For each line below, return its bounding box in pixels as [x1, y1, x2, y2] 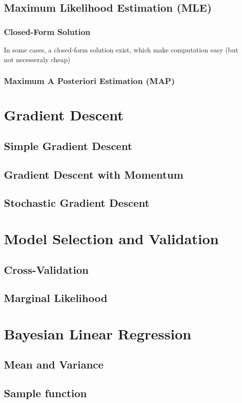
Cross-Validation [4, 262, 89, 277]
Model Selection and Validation [4, 228, 219, 248]
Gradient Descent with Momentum [4, 167, 183, 182]
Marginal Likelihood [4, 290, 108, 305]
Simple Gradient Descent [4, 138, 132, 153]
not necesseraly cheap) [4, 54, 71, 64]
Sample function [4, 386, 87, 401]
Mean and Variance [4, 357, 104, 372]
